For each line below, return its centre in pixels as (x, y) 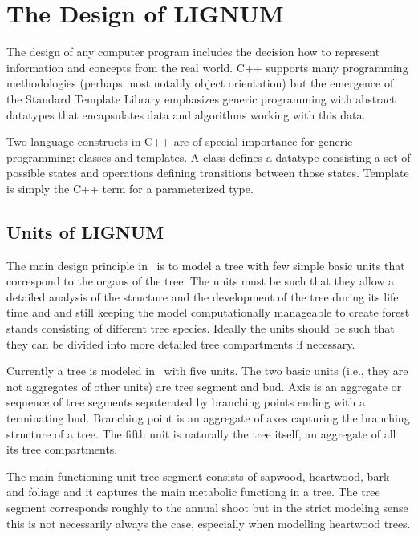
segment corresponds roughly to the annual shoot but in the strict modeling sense (207, 507)
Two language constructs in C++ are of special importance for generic (180, 141)
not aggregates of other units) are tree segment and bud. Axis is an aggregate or (204, 386)
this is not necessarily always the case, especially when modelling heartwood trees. (209, 523)
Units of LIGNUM (85, 231)
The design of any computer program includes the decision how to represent (193, 52)
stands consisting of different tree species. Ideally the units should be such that (201, 328)
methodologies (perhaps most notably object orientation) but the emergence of (200, 83)
